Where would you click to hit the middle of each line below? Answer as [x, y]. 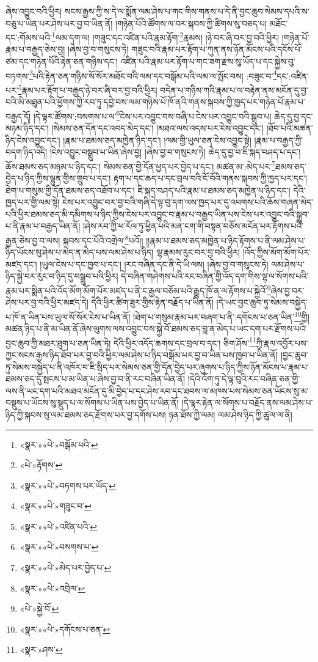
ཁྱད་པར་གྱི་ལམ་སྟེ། [33, 202]
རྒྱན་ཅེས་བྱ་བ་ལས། [33, 240]
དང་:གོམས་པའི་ [29, 37]
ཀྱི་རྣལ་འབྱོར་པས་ [282, 343]
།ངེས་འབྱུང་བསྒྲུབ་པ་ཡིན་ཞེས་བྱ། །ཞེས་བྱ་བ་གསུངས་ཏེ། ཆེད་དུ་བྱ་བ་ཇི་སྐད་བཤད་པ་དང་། [175, 152]
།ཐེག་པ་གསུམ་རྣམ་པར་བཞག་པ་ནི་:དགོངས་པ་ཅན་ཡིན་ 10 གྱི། [221, 315]
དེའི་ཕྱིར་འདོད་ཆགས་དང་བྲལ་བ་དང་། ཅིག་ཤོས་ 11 [185, 342]
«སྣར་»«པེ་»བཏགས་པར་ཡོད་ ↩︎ [68, 485]
